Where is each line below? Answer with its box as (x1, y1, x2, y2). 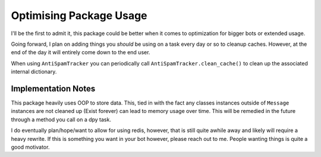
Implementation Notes (11, 83, 96, 93)
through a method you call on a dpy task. (11, 116, 111, 123)
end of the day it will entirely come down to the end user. (11, 49, 150, 56)
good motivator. (11, 143, 50, 150)
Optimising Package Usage (11, 9, 148, 22)
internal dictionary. (11, 68, 57, 76)
